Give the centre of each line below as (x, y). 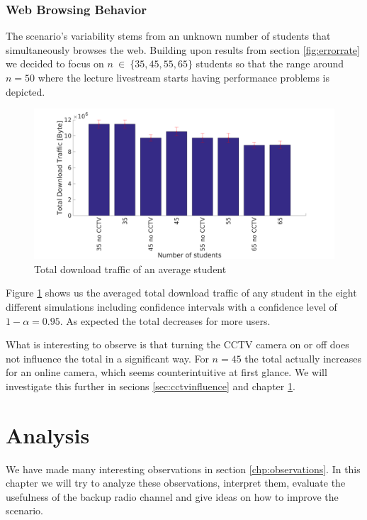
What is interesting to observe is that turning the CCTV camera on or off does (177, 344)
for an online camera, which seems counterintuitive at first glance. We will (166, 372)
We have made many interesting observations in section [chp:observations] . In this (183, 469)
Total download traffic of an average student (130, 269)
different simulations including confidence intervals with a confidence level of (171, 306)
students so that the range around (270, 63)
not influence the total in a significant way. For (107, 358)
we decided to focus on (55, 63)
